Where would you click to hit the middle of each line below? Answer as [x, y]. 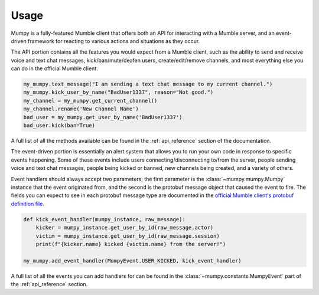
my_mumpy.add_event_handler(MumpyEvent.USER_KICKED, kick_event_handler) [132, 260]
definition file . [27, 204]
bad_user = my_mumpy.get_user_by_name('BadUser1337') [103, 117]
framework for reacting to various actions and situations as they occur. [114, 41]
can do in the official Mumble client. [54, 68]
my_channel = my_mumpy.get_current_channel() [90, 101]
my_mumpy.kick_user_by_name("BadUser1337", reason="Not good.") [118, 92]
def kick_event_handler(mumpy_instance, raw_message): [104, 219]
